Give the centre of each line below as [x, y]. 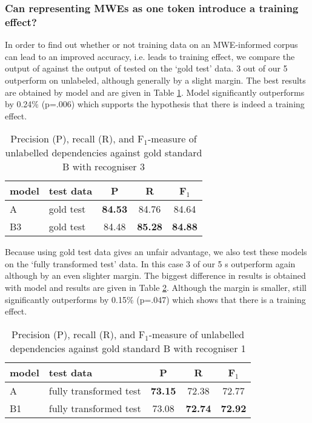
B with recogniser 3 [104, 167]
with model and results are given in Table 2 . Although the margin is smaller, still [156, 288]
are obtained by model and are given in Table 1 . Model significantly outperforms [155, 92]
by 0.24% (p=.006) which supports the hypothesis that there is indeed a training [155, 104]
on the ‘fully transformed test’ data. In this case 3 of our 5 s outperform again [150, 263]
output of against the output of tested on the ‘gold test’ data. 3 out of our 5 [146, 68]
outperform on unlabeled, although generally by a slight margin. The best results [155, 80]
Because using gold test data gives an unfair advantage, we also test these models [156, 252]
